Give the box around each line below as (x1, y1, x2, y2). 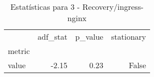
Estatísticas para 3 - (10, 1, 80, 12)
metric (8, 45, 30, 56)
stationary (111, 31, 146, 42)
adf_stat (37, 31, 68, 42)
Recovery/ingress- (82, 1, 144, 12)
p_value (75, 31, 103, 42)
